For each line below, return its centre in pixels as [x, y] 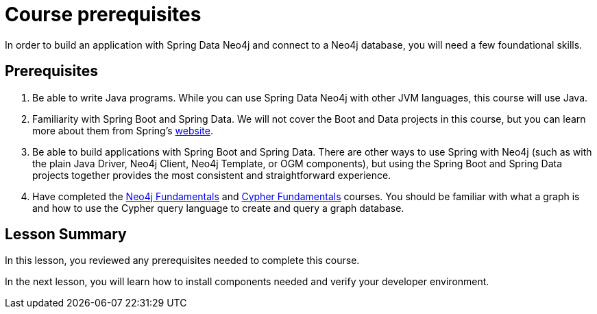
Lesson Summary [66, 234]
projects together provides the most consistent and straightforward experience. [212, 175]
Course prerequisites [103, 14]
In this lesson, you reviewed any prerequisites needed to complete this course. [182, 261]
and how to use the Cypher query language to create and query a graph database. [218, 208]
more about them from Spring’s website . [123, 130]
